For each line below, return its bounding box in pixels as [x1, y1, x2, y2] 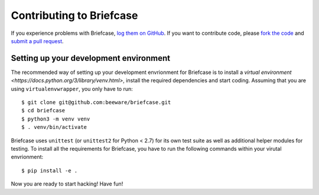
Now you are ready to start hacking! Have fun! [11, 180, 123, 187]
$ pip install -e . [21, 167, 78, 174]
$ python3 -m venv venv [21, 115, 90, 122]
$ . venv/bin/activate [21, 124, 87, 131]
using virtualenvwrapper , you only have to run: [11, 85, 133, 92]
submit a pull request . [11, 37, 64, 44]
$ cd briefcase [21, 107, 66, 114]
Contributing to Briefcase [11, 9, 138, 22]
